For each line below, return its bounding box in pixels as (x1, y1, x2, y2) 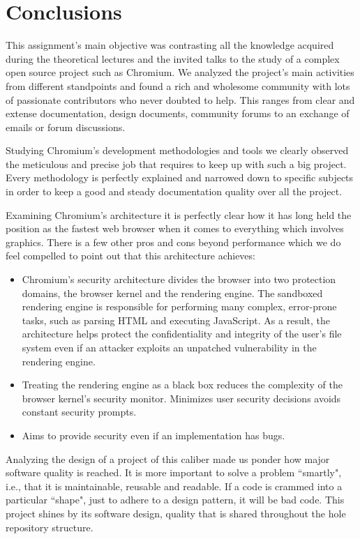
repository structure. (6, 519, 93, 534)
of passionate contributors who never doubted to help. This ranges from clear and (6, 92, 355, 107)
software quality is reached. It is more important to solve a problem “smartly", (6, 465, 342, 480)
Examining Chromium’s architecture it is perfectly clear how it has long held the (6, 207, 352, 222)
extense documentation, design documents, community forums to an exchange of (6, 106, 350, 121)
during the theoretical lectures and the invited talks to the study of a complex (6, 51, 340, 66)
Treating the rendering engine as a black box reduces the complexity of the (22, 377, 343, 392)
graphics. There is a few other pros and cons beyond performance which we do (6, 234, 341, 249)
